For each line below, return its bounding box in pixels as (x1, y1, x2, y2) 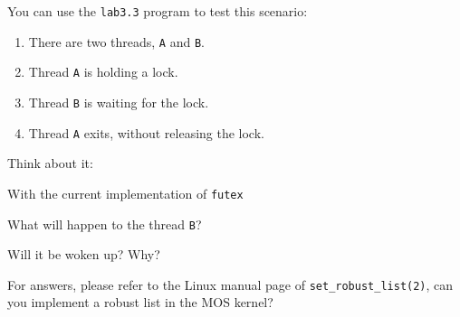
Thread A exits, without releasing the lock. (28, 123, 264, 142)
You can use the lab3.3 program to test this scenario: (7, 2, 308, 20)
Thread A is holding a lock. (28, 62, 178, 81)
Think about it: (7, 154, 93, 172)
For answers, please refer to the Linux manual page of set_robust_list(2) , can (7, 275, 454, 294)
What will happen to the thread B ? (7, 214, 202, 233)
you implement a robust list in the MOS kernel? (7, 293, 273, 312)
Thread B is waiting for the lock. (28, 92, 209, 111)
